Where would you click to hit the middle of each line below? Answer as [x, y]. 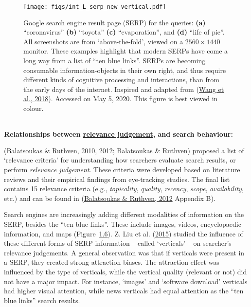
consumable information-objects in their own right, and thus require [125, 70]
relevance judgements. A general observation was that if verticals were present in [124, 252]
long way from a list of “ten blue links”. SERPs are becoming [115, 61]
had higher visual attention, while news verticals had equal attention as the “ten [124, 291]
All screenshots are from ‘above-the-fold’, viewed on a [103, 41]
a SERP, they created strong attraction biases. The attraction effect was [112, 262]
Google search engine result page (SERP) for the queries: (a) [115, 22]
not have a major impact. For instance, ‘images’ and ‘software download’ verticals [126, 281]
